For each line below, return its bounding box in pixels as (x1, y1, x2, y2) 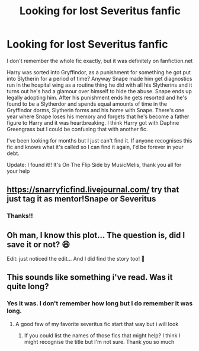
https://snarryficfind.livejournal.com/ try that (7, 185, 179, 195)
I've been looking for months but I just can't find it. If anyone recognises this (7, 137, 192, 144)
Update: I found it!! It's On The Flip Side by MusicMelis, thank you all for (7, 161, 182, 168)
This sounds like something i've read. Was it (7, 272, 173, 283)
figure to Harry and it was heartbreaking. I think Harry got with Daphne (7, 119, 179, 126)
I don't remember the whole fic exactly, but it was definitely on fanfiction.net (7, 57, 193, 64)
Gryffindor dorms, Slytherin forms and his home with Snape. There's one (7, 106, 185, 113)
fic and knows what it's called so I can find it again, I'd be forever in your (7, 143, 184, 150)
